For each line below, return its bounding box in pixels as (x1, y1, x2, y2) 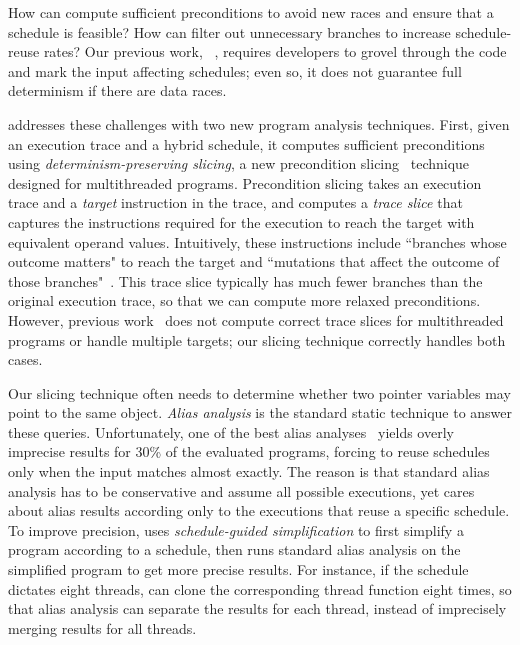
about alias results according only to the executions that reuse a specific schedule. (8, 500, 510, 521)
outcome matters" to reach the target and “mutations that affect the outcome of (8, 251, 500, 272)
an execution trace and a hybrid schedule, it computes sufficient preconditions (8, 133, 485, 154)
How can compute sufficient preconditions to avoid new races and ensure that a (8, 2, 494, 22)
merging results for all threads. (8, 617, 197, 638)
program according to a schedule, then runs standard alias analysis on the (8, 539, 461, 560)
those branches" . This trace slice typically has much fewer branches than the (8, 270, 483, 291)
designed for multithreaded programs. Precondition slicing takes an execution (8, 172, 482, 193)
